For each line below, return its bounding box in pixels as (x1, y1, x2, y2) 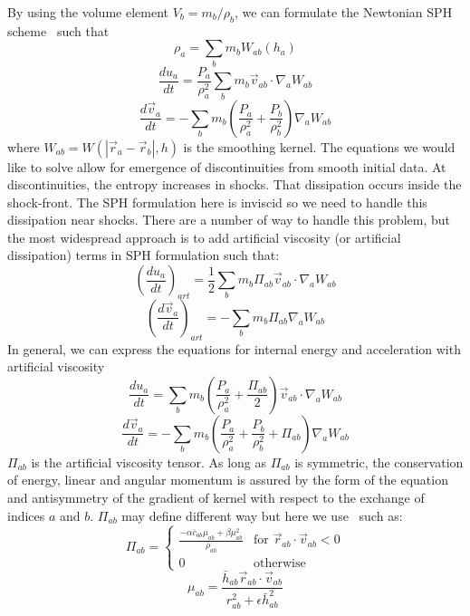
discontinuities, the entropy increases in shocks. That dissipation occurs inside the (7, 175, 462, 194)
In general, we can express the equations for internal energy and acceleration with (7, 339, 461, 358)
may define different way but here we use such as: (121, 505, 403, 525)
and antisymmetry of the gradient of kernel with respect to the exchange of (7, 488, 425, 507)
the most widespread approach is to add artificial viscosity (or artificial (7, 227, 401, 246)
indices (7, 505, 45, 525)
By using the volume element (7, 3, 168, 21)
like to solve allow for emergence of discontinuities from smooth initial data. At (7, 157, 446, 176)
